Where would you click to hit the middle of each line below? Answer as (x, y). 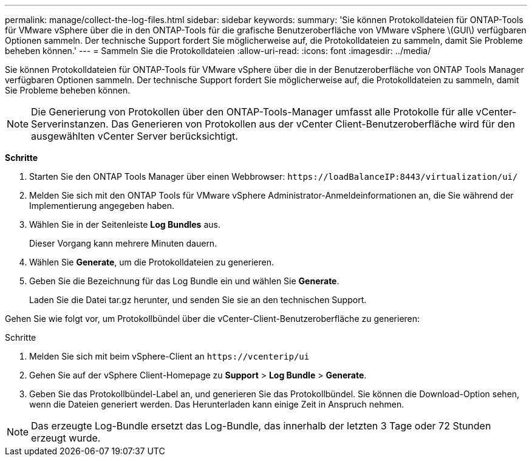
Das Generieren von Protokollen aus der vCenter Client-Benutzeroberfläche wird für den (313, 124)
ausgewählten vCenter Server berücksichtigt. (135, 136)
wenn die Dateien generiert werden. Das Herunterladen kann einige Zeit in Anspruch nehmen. (217, 404)
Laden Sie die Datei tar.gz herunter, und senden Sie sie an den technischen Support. (198, 300)
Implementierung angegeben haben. (102, 206)
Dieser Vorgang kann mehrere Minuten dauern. (123, 243)
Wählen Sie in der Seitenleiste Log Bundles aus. (125, 224)
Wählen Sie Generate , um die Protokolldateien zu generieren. (152, 262)
